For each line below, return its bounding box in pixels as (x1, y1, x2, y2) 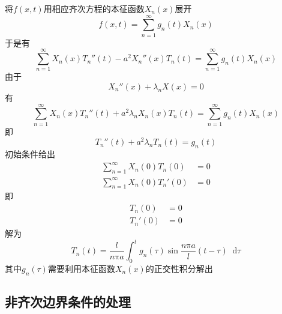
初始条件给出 (5, 148, 55, 160)
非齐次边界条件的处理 (5, 292, 131, 311)
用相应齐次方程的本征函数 (43, 2, 145, 14)
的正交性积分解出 (145, 262, 213, 275)
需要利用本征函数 (47, 262, 115, 275)
